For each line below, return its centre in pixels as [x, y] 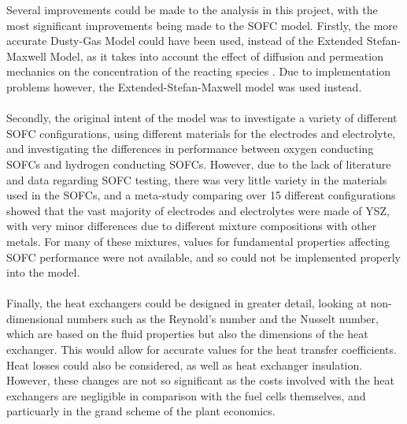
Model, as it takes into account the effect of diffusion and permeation [216, 56]
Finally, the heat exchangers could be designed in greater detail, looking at [187, 303]
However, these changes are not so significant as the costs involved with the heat [200, 380]
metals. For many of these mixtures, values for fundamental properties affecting [198, 241]
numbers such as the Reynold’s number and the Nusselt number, [223, 318]
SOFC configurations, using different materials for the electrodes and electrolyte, [201, 133]
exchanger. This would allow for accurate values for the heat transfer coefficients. [202, 350]
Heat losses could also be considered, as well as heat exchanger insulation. [185, 364]
